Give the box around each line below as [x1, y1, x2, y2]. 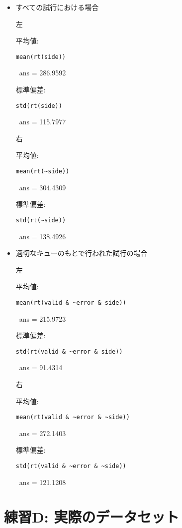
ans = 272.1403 [19, 428, 66, 438]
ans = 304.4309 [19, 182, 66, 192]
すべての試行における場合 [15, 2, 99, 12]
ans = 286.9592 [19, 67, 66, 78]
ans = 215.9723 [19, 313, 66, 324]
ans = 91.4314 [19, 362, 63, 373]
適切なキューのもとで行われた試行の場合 [15, 248, 148, 258]
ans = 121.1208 [19, 477, 66, 487]
